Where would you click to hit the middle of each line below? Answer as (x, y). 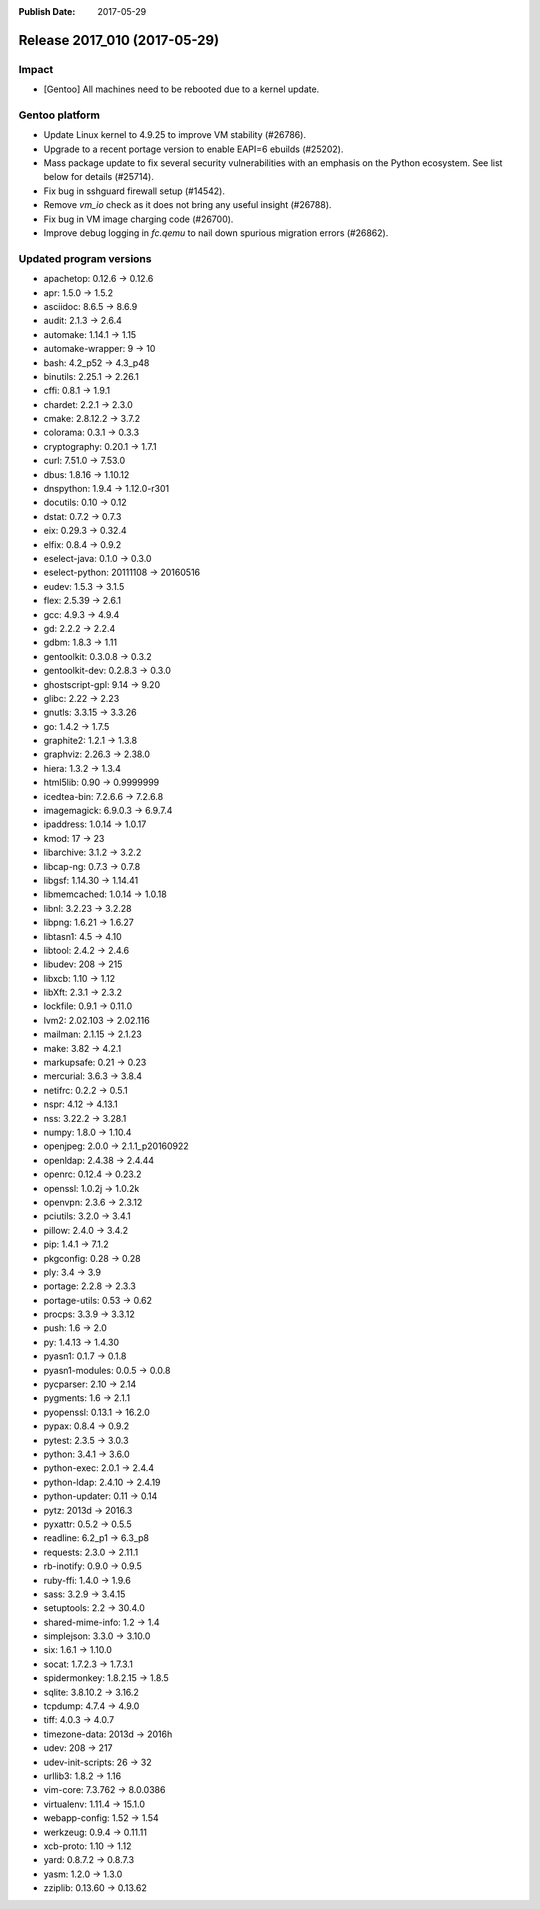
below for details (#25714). (99, 177)
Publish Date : (47, 11)
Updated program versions (85, 258)
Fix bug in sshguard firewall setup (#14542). (134, 191)
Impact (36, 69)
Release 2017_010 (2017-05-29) (119, 40)
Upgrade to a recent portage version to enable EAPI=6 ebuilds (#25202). (193, 149)
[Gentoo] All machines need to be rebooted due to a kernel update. (181, 89)
